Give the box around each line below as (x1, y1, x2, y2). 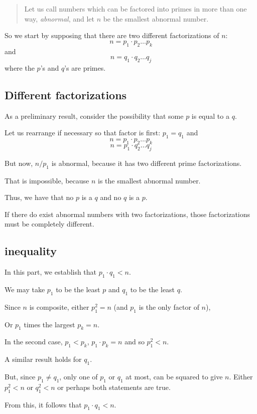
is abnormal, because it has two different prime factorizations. (51, 157, 242, 168)
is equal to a (191, 110, 229, 121)
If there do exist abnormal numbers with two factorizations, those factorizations (5, 209, 250, 219)
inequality (5, 243, 57, 259)
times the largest (24, 319, 75, 329)
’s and (40, 62, 59, 73)
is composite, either (29, 301, 89, 312)
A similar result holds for (5, 354, 82, 364)
